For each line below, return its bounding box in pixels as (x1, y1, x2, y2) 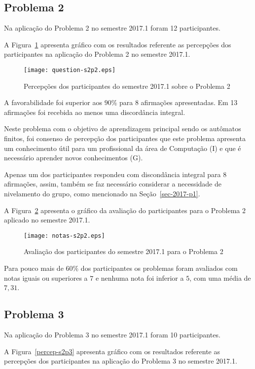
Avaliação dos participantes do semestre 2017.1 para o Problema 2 (24, 246, 223, 257)
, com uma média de (189, 272, 251, 283)
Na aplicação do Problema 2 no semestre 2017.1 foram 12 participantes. (4, 23, 220, 33)
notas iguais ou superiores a (4, 272, 88, 283)
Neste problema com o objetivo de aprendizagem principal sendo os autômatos (4, 123, 241, 134)
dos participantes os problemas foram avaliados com (80, 263, 238, 273)
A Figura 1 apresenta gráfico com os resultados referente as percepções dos (4, 39, 231, 49)
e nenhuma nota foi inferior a (95, 272, 184, 283)
